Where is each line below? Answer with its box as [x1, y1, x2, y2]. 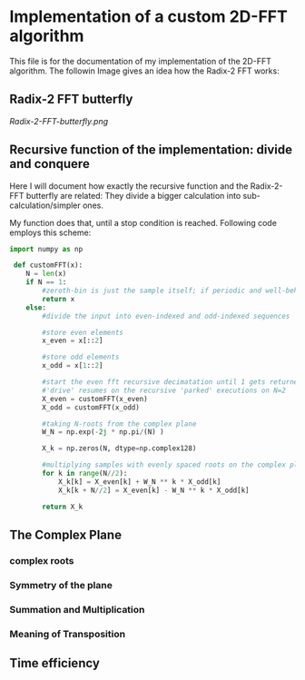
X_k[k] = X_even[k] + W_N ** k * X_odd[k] [57, 477, 221, 487]
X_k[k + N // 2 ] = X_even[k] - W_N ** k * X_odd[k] [57, 486, 250, 495]
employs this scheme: [9, 227, 92, 238]
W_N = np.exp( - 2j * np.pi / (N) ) [42, 428, 165, 437]
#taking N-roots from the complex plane [42, 419, 197, 429]
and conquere [9, 156, 91, 172]
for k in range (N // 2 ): [42, 469, 128, 478]
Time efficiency [9, 655, 100, 671]
